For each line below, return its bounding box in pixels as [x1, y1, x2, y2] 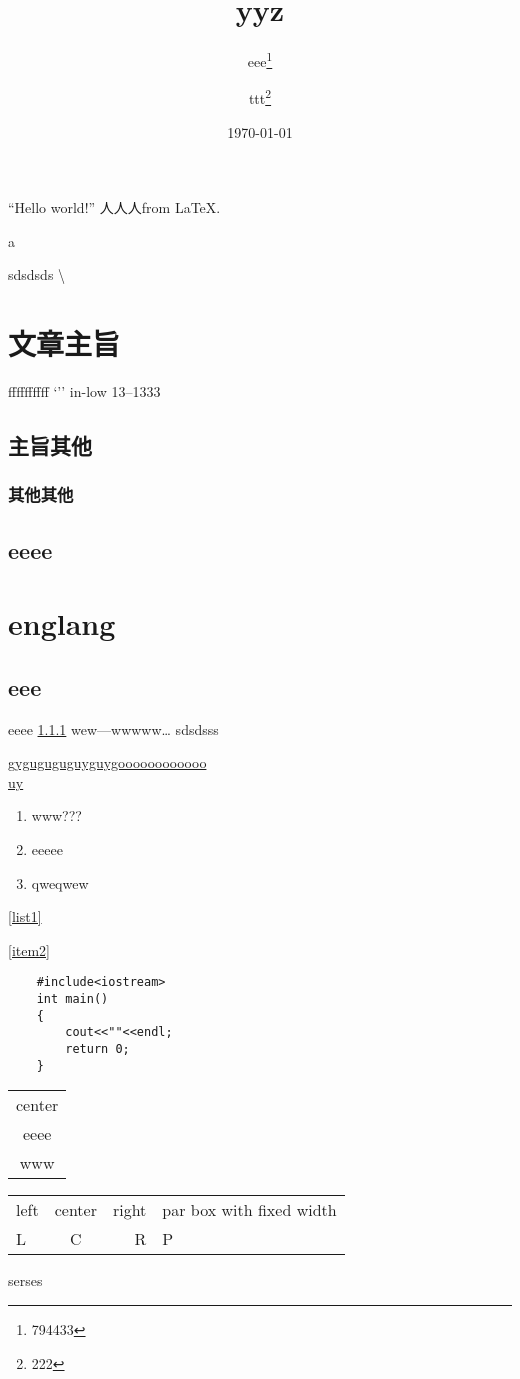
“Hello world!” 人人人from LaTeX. [8, 197, 221, 218]
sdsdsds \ [8, 264, 66, 285]
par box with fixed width [162, 1198, 337, 1222]
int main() [36, 992, 109, 1007]
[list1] [8, 906, 42, 927]
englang [8, 603, 116, 644]
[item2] [8, 939, 50, 960]
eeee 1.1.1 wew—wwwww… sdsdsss [8, 718, 219, 739]
